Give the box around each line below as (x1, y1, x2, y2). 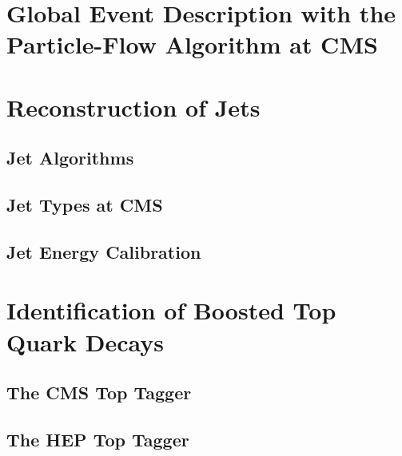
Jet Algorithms (6, 145, 134, 170)
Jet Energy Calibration (6, 239, 201, 264)
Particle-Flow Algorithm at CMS (6, 28, 378, 61)
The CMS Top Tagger (6, 380, 192, 405)
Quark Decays (6, 325, 164, 358)
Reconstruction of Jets (6, 90, 261, 123)
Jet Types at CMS (6, 192, 163, 217)
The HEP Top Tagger (6, 427, 189, 452)
